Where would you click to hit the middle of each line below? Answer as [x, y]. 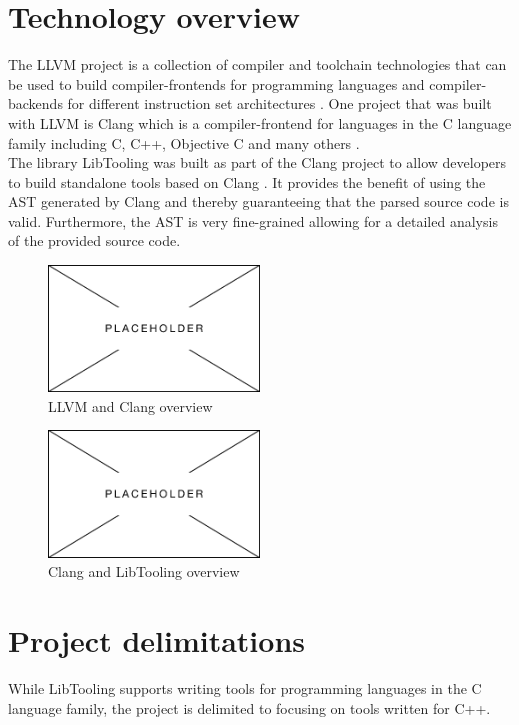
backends [35, 103]
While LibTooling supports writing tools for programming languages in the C [245, 687]
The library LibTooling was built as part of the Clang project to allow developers [257, 162]
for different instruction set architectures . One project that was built [279, 103]
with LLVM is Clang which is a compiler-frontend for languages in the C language [260, 122]
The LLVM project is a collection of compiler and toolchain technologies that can [257, 64]
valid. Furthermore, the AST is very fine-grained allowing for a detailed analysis [253, 220]
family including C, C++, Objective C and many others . [184, 142]
